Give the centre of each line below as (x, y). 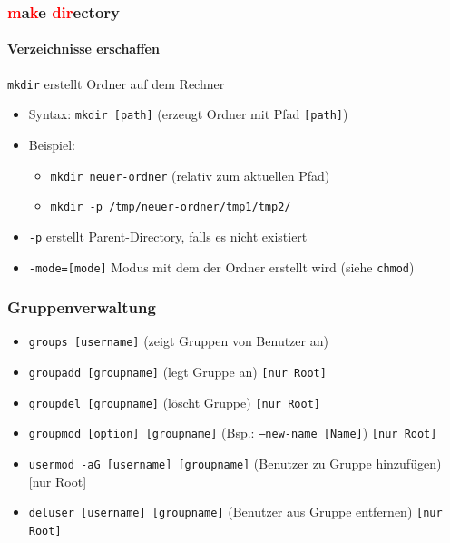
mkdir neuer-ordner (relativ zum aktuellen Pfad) (190, 175)
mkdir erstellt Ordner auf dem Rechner (116, 83)
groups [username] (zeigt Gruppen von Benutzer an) (178, 341)
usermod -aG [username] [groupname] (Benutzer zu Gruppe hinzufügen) (235, 464)
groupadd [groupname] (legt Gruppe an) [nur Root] (177, 372)
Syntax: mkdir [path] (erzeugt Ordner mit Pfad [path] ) (188, 114)
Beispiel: (52, 144)
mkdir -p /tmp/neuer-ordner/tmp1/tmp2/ (171, 207)
